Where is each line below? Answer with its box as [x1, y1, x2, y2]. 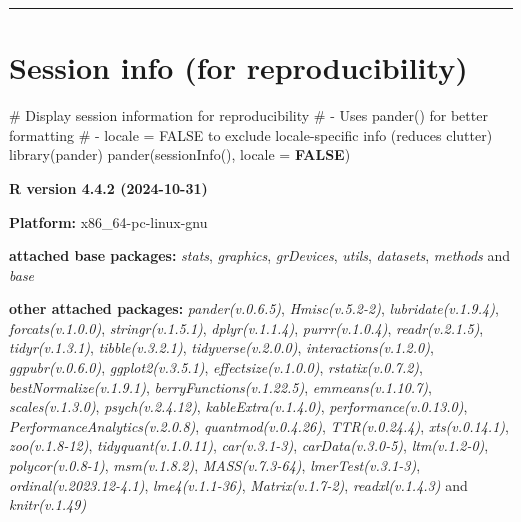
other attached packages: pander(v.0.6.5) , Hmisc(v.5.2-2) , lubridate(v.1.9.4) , [9, 298, 499, 319]
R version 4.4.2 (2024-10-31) [9, 177, 208, 198]
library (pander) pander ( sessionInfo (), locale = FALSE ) [9, 144, 351, 165]
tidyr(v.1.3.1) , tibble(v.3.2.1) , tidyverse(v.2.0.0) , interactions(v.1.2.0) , [9, 337, 434, 358]
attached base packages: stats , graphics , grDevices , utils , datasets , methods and [9, 245, 511, 266]
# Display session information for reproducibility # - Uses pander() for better [9, 105, 488, 126]
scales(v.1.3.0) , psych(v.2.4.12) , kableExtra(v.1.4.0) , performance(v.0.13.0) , [9, 396, 468, 417]
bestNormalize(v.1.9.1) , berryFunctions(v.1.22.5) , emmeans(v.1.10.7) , [9, 376, 432, 397]
